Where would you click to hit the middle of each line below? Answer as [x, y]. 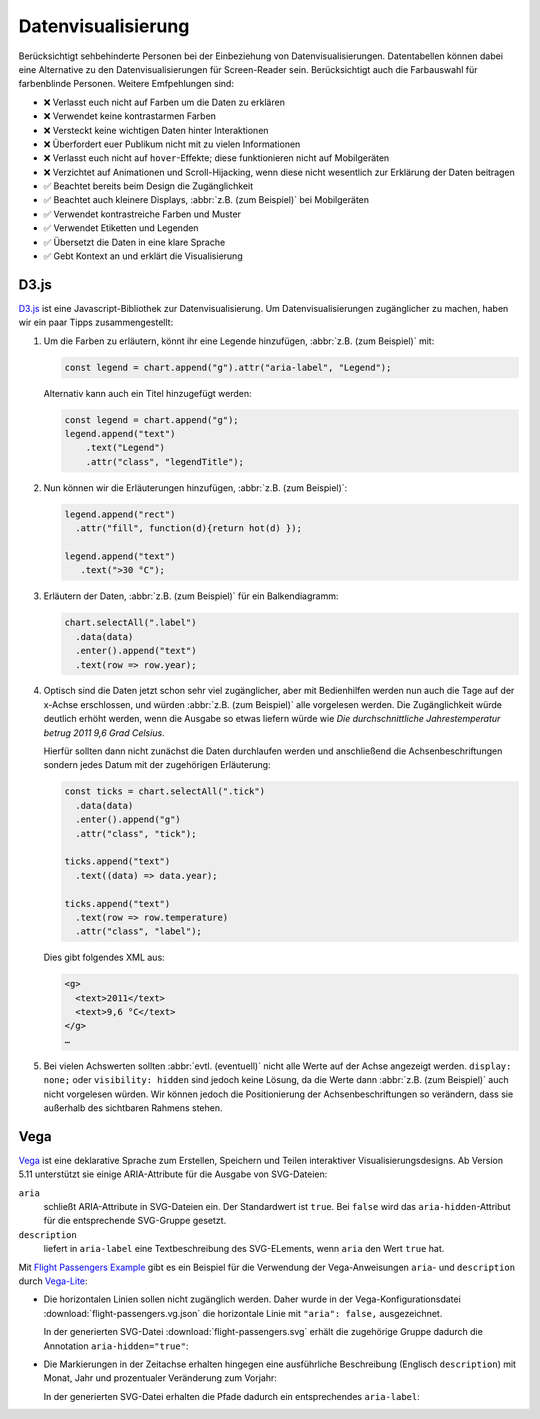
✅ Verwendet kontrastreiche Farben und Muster [142, 214]
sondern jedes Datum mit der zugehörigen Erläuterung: [157, 765]
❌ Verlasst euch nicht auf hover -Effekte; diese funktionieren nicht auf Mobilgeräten [216, 158]
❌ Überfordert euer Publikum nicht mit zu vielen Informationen [172, 144]
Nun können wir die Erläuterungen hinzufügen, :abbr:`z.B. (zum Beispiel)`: [195, 487]
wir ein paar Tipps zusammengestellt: [96, 322]
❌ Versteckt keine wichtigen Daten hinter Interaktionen [156, 130]
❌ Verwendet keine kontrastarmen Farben [130, 116]
